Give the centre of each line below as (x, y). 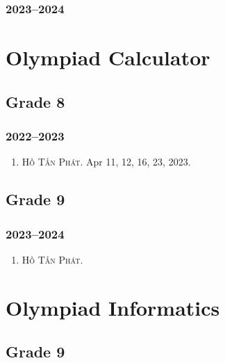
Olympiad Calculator (108, 57)
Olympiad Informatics (113, 307)
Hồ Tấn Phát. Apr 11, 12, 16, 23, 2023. (106, 162)
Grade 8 (35, 101)
